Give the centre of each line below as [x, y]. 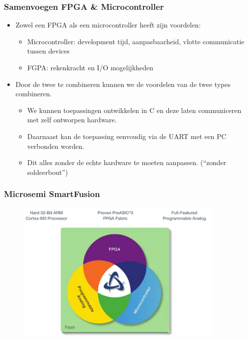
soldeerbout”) [48, 172]
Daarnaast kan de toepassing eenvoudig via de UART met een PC [127, 136]
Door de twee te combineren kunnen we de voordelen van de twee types [123, 84]
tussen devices [48, 51]
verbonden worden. [56, 146]
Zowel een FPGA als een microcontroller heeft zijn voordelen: [108, 25]
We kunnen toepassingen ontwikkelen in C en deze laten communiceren [134, 110]
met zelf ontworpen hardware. [72, 120]
